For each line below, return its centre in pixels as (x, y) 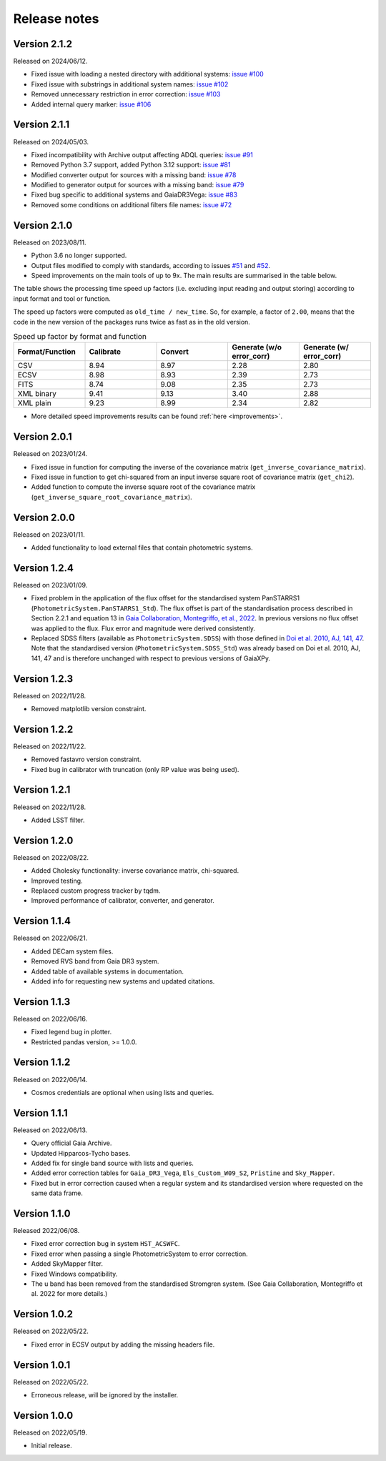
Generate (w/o (257, 347)
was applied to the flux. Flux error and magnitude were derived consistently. (143, 628)
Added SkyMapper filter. (67, 1264)
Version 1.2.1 (42, 790)
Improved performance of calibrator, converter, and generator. (123, 901)
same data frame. (57, 1193)
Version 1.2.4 (44, 568)
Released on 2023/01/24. (50, 454)
